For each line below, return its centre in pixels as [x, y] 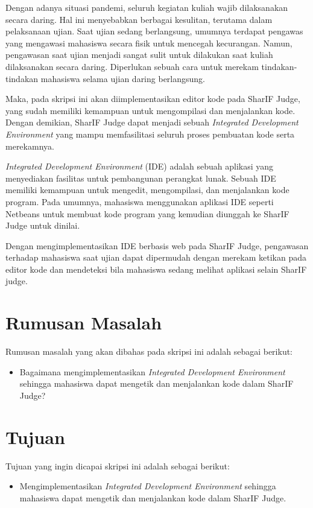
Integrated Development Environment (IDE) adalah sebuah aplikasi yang [140, 166]
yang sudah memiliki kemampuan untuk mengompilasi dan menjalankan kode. [150, 110]
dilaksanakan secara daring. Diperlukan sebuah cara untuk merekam [132, 66]
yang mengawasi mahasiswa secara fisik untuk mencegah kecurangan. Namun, [149, 43]
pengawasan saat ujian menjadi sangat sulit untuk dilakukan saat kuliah [139, 55]
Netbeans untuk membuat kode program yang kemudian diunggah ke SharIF [147, 213]
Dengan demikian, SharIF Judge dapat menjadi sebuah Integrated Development [152, 122]
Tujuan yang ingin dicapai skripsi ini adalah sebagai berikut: [118, 465]
